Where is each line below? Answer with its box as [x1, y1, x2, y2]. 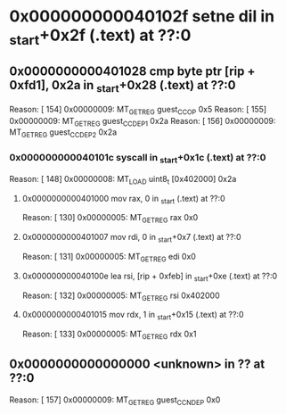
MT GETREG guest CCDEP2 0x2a [9, 127, 118, 140]
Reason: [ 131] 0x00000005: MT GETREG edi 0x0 [21, 251, 196, 264]
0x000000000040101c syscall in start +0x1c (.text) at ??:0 [9, 152, 266, 166]
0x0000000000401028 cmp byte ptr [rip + [9, 64, 256, 79]
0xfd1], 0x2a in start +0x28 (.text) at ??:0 [9, 78, 236, 95]
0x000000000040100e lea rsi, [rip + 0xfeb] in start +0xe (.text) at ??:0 [21, 270, 278, 283]
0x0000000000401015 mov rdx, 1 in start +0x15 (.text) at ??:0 [21, 310, 244, 322]
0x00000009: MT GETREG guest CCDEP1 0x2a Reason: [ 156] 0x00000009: [9, 115, 276, 128]
